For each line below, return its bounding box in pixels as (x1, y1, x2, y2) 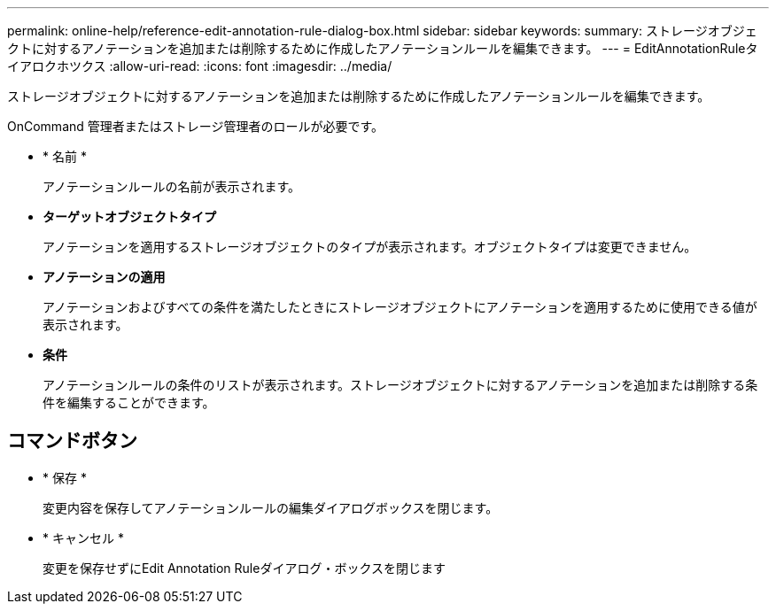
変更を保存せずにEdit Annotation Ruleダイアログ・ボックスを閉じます (43, 560, 446, 576)
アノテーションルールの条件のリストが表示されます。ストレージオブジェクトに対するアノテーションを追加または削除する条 (43, 377, 758, 392)
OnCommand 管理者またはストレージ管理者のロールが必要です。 (7, 119, 384, 134)
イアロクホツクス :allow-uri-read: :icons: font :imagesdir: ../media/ (7, 58, 392, 73)
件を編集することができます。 (43, 395, 215, 410)
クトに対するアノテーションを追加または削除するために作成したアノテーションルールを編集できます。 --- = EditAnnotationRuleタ (7, 41, 758, 56)
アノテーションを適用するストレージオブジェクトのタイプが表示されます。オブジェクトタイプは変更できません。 (43, 239, 697, 254)
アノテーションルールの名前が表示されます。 (43, 179, 301, 194)
